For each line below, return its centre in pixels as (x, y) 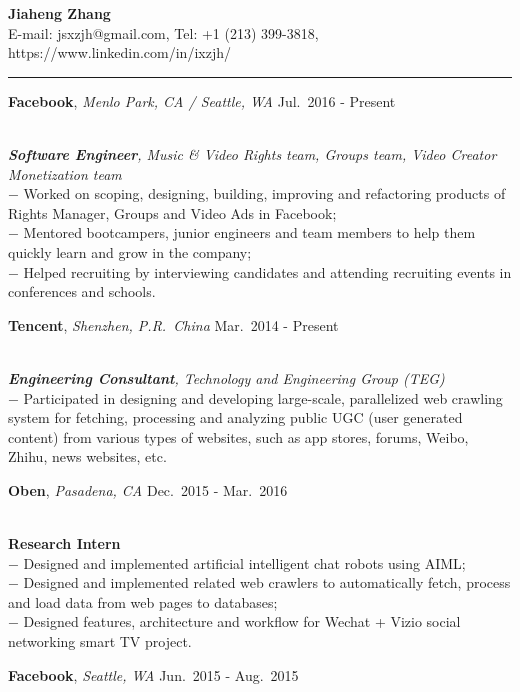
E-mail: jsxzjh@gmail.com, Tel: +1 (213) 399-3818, (163, 32)
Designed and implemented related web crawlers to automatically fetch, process (267, 582)
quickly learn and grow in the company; (130, 251)
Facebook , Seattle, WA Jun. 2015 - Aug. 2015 (153, 674)
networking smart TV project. (100, 641)
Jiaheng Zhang (59, 13)
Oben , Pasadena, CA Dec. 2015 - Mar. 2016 (148, 489)
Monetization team (65, 173)
